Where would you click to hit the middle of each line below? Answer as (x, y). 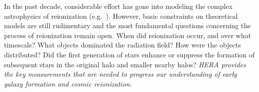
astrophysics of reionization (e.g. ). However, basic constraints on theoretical (121, 16)
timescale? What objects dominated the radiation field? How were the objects (123, 45)
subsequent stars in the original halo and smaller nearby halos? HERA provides (125, 64)
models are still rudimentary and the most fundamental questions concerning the (128, 25)
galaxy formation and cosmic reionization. (68, 83)
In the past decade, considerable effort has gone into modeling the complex (118, 6)
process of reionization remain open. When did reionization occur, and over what (128, 35)
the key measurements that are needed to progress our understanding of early (121, 74)
